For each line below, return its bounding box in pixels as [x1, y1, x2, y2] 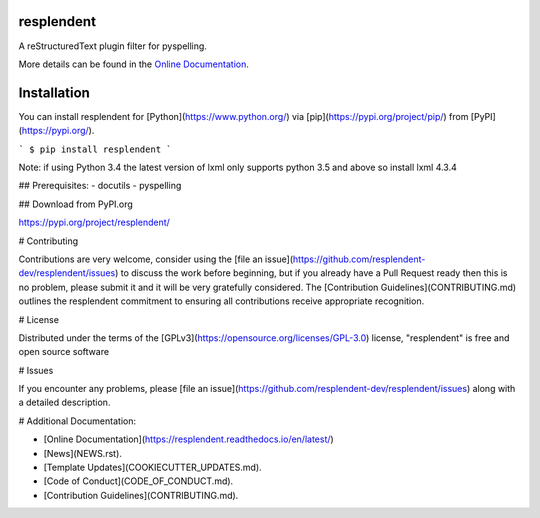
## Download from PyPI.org [18, 198, 134, 210]
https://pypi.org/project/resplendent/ [18, 216, 170, 229]
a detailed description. [18, 396, 111, 409]
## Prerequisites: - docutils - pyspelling [18, 180, 182, 192]
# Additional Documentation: [18, 415, 137, 427]
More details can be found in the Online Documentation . [18, 58, 249, 70]
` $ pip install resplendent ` [18, 143, 172, 155]
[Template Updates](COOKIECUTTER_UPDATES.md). [43, 461, 262, 474]
